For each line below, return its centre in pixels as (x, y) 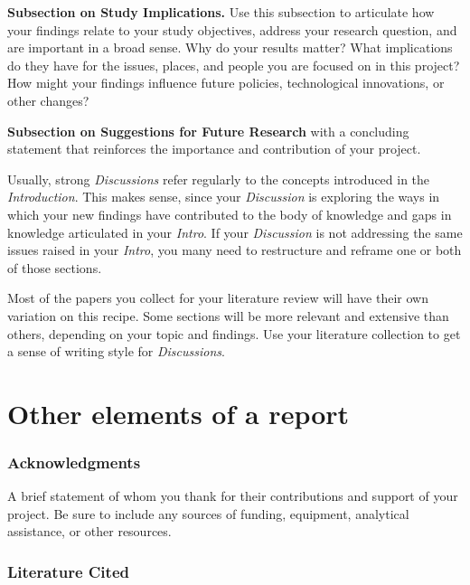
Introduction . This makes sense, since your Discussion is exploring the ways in (224, 197)
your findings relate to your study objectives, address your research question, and (232, 29)
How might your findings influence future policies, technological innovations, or (226, 83)
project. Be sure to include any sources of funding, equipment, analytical (208, 513)
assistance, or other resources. (89, 531)
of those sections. (55, 267)
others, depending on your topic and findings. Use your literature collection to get (234, 333)
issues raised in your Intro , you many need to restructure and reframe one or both (235, 250)
